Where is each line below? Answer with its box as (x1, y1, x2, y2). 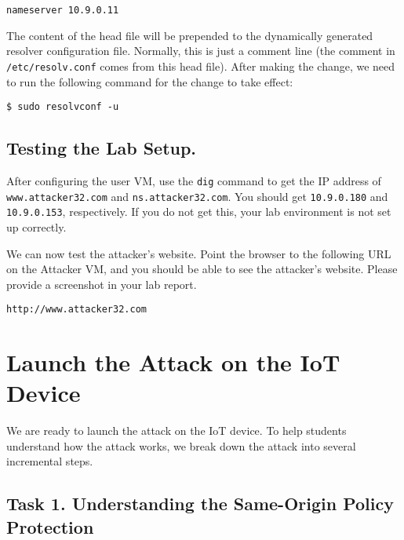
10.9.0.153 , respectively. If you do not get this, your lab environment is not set (6, 203, 391, 220)
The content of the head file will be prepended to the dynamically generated (6, 27, 373, 43)
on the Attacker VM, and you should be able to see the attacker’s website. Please (6, 261, 398, 277)
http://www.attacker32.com (6, 304, 147, 316)
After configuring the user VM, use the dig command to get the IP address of (6, 172, 381, 188)
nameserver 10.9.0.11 (6, 5, 119, 16)
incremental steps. (6, 453, 93, 469)
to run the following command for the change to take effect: (6, 73, 293, 89)
